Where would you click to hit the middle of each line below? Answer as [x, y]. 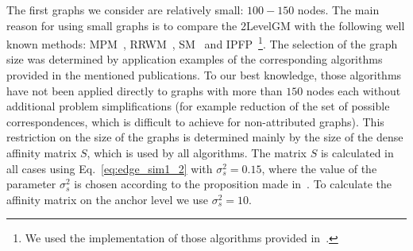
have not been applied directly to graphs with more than [145, 90]
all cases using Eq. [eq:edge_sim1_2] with [110, 168]
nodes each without [353, 90]
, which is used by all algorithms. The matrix [197, 153]
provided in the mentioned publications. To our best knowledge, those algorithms [204, 75]
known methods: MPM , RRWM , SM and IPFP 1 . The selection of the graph [202, 42]
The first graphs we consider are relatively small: [125, 10]
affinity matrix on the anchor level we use [108, 199]
